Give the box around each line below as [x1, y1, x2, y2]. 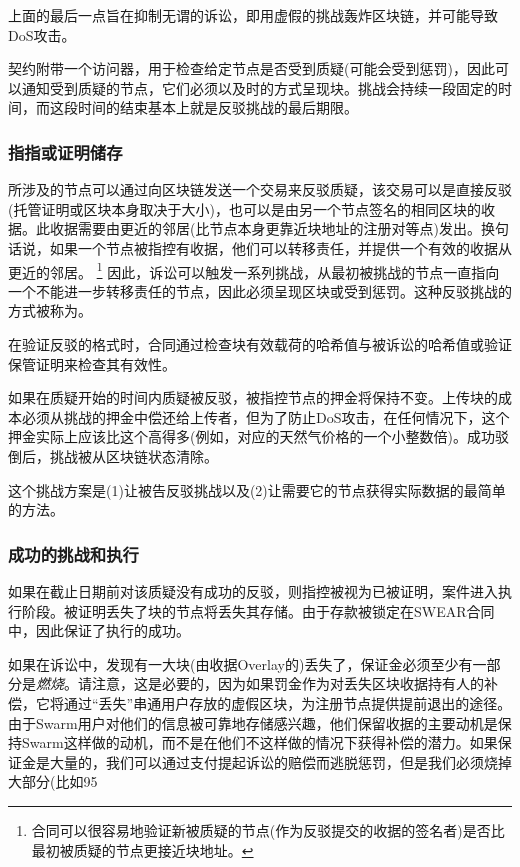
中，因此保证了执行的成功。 [8, 620, 190, 641]
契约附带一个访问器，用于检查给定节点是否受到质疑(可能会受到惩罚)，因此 [8, 58, 495, 79]
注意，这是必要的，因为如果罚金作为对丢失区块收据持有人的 [91, 673, 484, 694]
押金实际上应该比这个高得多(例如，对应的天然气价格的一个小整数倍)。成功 [8, 426, 495, 447]
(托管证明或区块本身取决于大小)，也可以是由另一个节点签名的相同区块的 [8, 198, 481, 219]
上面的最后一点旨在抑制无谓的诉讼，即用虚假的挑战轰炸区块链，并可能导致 [8, 5, 498, 25]
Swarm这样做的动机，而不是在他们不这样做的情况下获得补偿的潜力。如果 [21, 732, 498, 753]
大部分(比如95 [8, 771, 98, 792]
